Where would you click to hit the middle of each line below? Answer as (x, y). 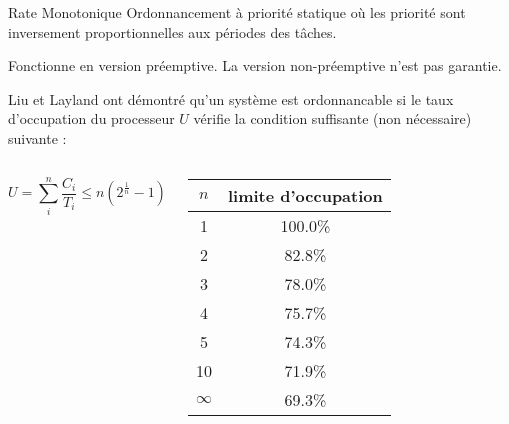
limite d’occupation (305, 195)
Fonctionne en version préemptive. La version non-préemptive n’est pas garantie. (255, 65)
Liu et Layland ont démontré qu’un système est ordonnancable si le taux (231, 98)
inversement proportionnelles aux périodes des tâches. (172, 31)
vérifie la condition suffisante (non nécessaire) (332, 118)
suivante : (37, 137)
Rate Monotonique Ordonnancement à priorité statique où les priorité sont (237, 12)
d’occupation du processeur (91, 118)
